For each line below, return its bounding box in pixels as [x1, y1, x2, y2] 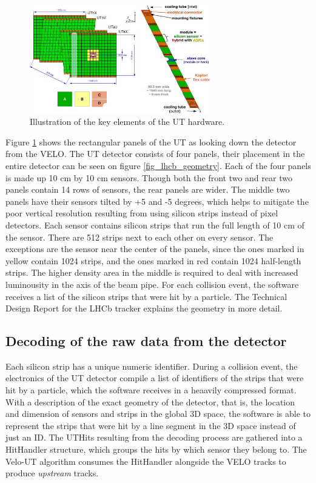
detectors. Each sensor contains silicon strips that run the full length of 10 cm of [5, 218, 304, 231]
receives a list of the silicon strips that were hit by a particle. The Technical [5, 290, 287, 302]
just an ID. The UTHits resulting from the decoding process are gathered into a [5, 431, 303, 444]
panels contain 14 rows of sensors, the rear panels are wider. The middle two [5, 183, 290, 196]
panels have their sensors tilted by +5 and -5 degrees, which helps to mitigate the [5, 195, 309, 207]
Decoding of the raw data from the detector [5, 331, 287, 350]
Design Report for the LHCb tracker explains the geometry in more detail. [5, 302, 283, 315]
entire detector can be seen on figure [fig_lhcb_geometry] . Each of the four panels [5, 159, 311, 172]
